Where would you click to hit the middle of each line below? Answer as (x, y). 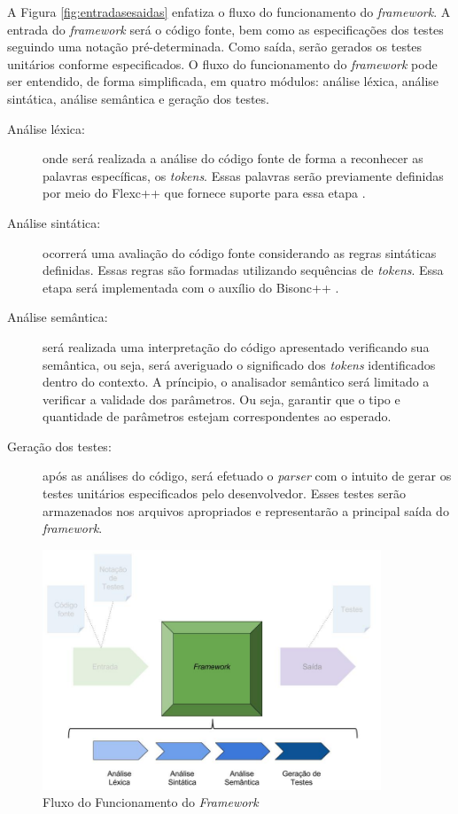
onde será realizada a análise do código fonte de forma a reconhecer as (233, 158)
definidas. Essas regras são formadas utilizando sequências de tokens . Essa (243, 270)
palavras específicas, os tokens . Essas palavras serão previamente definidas (243, 175)
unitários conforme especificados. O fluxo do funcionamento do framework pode (222, 63)
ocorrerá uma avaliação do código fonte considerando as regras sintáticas (240, 252)
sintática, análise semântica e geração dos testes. (138, 98)
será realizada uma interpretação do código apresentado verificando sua (236, 346)
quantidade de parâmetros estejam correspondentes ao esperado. (217, 416)
